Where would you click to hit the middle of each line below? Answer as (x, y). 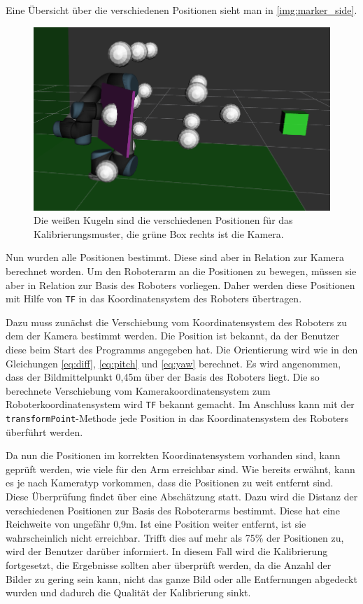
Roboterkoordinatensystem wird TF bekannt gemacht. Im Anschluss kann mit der (180, 404)
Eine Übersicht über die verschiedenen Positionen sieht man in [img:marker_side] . (181, 10)
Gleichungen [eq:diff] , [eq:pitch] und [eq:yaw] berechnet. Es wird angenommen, (173, 363)
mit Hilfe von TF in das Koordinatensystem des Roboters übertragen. (154, 299)
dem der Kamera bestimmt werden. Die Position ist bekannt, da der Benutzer (172, 336)
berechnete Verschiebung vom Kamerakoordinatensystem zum (138, 390)
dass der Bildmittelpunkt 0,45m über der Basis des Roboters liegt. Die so (163, 377)
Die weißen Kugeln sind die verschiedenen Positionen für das (163, 220)
